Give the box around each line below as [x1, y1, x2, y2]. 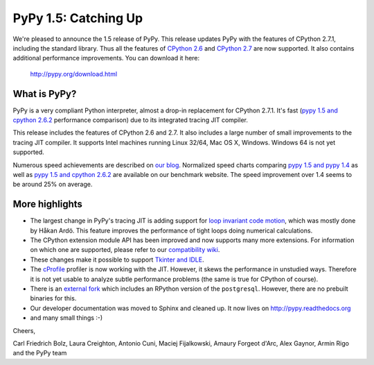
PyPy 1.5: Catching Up [12, 10, 143, 26]
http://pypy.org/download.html [30, 69, 118, 78]
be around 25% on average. [12, 180, 93, 189]
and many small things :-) [30, 314, 103, 322]
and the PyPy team [12, 349, 67, 357]
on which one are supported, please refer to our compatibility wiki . [30, 246, 220, 254]
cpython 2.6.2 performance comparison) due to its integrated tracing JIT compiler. [12, 116, 249, 124]
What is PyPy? [12, 87, 77, 100]
